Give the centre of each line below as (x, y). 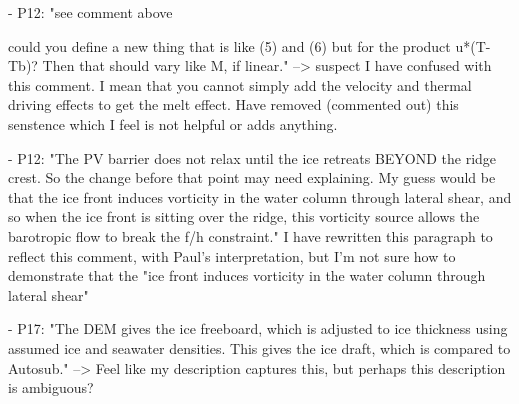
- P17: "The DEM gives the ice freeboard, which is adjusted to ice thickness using (258, 328)
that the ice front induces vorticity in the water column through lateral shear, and (260, 196)
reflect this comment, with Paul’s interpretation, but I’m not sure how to (232, 255)
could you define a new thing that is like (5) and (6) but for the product (229, 45)
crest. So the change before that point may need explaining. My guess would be (252, 177)
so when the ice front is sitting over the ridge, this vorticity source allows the (244, 216)
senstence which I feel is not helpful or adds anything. (173, 123)
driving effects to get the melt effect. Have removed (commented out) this (233, 104)
